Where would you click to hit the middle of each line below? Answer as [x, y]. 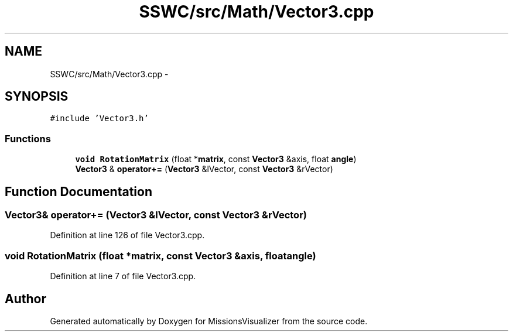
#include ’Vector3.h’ [99, 119]
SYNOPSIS [37, 97]
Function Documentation [78, 191]
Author [25, 299]
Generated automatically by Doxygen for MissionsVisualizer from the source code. [209, 321]
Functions [28, 138]
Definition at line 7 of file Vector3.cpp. [123, 276]
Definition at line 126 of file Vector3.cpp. [127, 235]
